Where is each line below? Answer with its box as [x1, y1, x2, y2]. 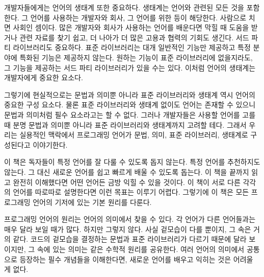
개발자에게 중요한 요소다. [4, 72, 83, 83]
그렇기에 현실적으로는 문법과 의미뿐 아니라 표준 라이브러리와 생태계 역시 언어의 [4, 89, 255, 100]
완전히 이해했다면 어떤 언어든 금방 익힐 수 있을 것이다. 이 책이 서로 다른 [13, 176, 241, 187]
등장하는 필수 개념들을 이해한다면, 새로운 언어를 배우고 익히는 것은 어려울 [19, 253, 253, 264]
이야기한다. [33, 139, 68, 150]
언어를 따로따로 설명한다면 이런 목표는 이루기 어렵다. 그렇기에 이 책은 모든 [13, 187, 249, 197]
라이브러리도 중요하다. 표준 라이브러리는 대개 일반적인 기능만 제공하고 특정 [13, 42, 251, 53]
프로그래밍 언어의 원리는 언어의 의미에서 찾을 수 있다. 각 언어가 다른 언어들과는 [4, 214, 256, 224]
